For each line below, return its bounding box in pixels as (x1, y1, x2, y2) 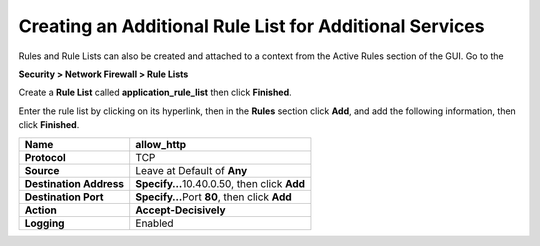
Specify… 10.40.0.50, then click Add (135, 176, 305, 190)
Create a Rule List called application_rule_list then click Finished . (18, 86, 292, 99)
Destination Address (24, 176, 125, 190)
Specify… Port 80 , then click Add (135, 190, 292, 204)
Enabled (135, 216, 174, 230)
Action (24, 203, 57, 217)
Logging (24, 216, 65, 230)
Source (24, 163, 60, 177)
